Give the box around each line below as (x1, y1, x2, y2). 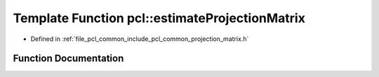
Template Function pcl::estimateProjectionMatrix (13, 10, 305, 26)
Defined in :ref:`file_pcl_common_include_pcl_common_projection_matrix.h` (30, 35, 249, 43)
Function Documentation (13, 53, 124, 65)
